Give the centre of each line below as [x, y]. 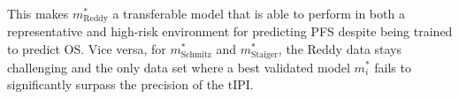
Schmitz [196, 54]
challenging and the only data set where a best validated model [179, 67]
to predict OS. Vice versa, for [87, 49]
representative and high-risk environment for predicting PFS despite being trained [230, 31]
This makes [38, 13]
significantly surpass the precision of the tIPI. [130, 84]
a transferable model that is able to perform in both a [259, 13]
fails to [393, 67]
